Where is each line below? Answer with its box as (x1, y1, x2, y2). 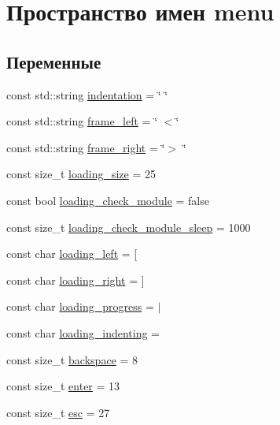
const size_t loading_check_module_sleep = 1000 (6, 218, 251, 235)
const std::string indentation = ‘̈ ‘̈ (6, 86, 168, 103)
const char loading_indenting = (6, 324, 160, 341)
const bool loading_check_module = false (6, 192, 209, 208)
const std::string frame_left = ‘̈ (6, 113, 158, 129)
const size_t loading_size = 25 (6, 166, 156, 182)
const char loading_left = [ (6, 245, 138, 262)
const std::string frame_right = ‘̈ (6, 139, 165, 155)
